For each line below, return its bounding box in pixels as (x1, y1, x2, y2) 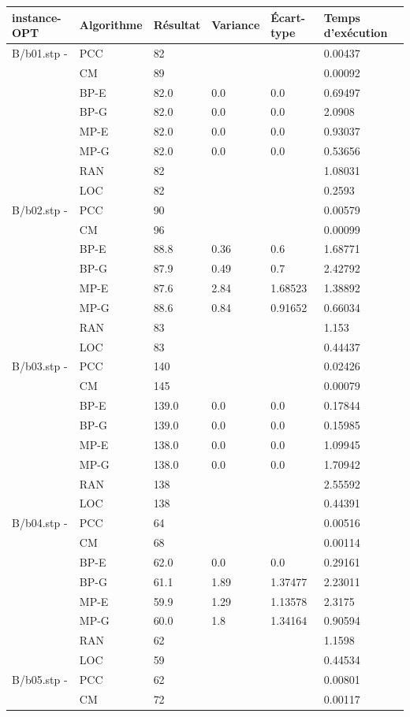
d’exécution (323, 24, 388, 41)
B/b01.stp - (12, 44, 68, 61)
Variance (211, 17, 260, 33)
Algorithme (79, 17, 143, 33)
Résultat (153, 17, 201, 33)
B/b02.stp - (12, 201, 68, 217)
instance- (12, 9, 61, 25)
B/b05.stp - (12, 671, 68, 687)
